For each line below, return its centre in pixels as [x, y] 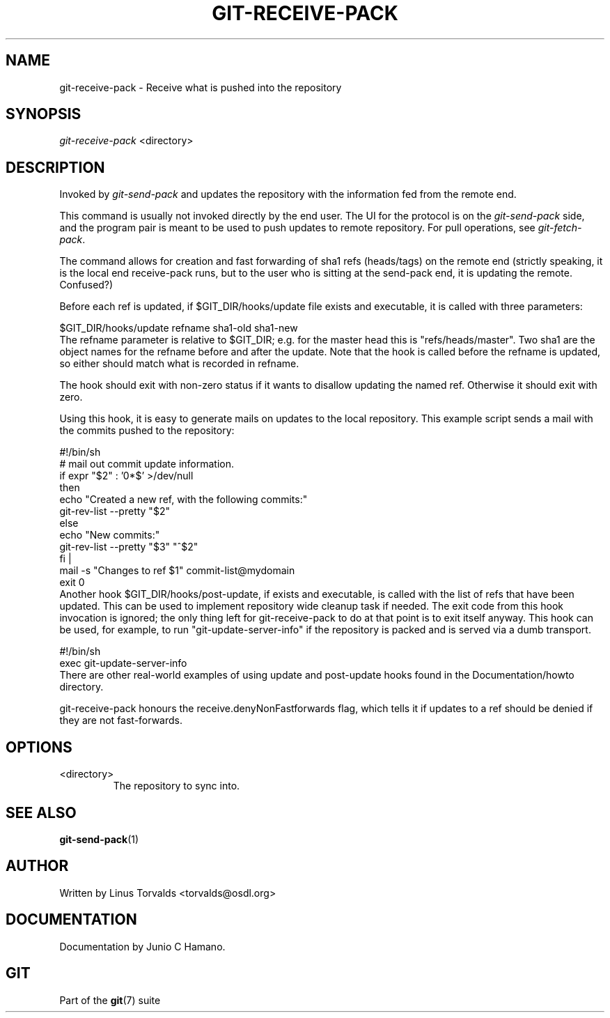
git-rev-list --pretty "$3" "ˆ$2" [129, 547]
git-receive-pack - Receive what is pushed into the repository [201, 87]
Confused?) [86, 285]
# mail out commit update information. [147, 464]
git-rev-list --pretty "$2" [115, 511]
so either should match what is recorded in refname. [179, 364]
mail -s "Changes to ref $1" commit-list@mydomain [177, 571]
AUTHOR [37, 866]
